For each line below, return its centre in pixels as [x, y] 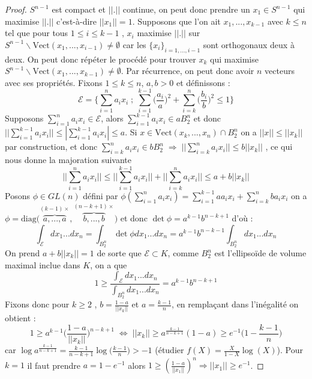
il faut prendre [54, 365]
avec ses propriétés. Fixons [54, 82]
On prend [22, 253]
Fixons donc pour [37, 304]
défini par [100, 195]
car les [134, 44]
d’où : [242, 218]
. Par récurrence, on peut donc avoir [187, 71]
